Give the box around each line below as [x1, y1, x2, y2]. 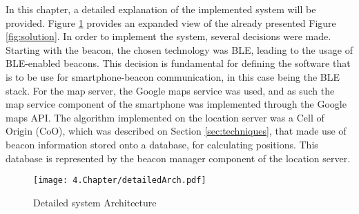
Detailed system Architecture [33, 195, 157, 209]
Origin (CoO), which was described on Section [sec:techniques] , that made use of [6, 124, 347, 138]
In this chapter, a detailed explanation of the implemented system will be [6, 2, 316, 16]
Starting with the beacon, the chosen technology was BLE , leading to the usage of [6, 42, 353, 57]
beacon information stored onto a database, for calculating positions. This [6, 137, 318, 151]
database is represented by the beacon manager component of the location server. [6, 150, 351, 165]
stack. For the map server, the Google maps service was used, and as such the [6, 83, 335, 97]
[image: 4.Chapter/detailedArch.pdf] [33, 175, 206, 186]
